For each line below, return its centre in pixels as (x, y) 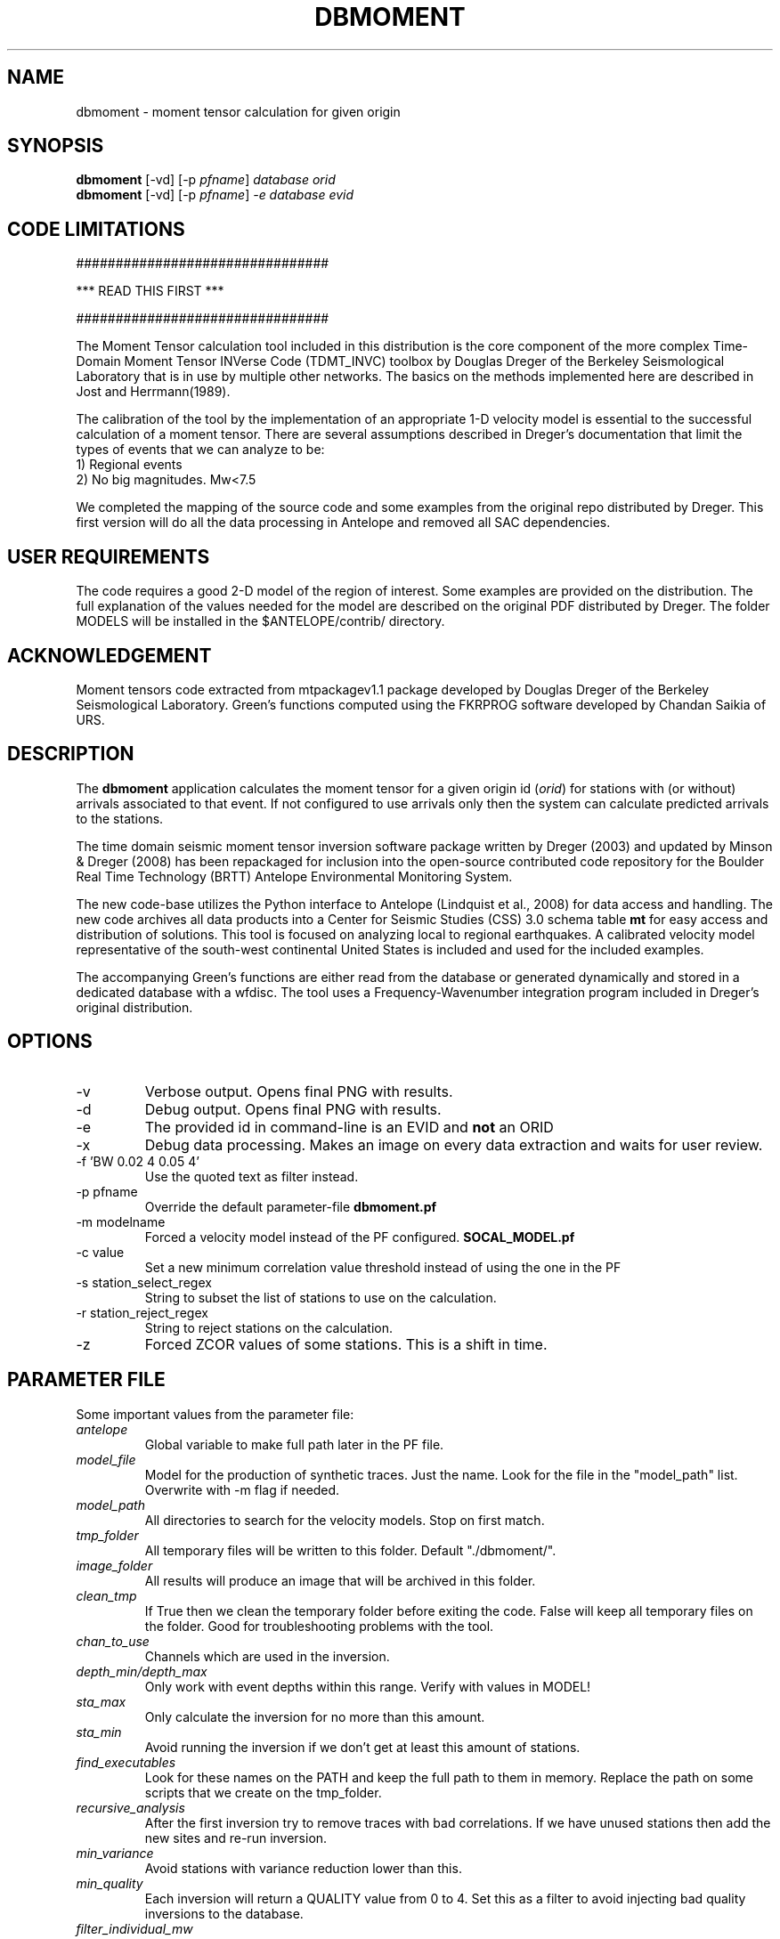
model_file (106, 1459)
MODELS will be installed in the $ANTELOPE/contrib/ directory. (260, 621)
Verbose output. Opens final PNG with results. (299, 1091)
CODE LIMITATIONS (96, 229)
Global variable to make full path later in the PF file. (294, 1444)
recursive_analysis (130, 1807)
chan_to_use (113, 1641)
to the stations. (120, 818)
